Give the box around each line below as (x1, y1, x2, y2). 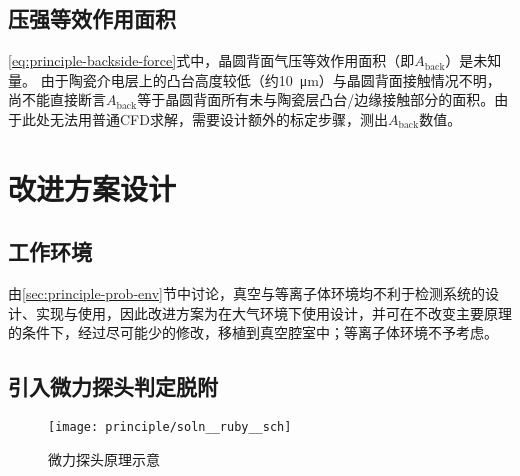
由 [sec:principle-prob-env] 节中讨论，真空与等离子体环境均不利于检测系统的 (8, 283, 485, 304)
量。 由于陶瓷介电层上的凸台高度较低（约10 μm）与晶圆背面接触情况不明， (8, 69, 501, 90)
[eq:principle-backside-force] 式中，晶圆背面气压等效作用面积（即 (8, 50, 415, 71)
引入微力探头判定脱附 (8, 371, 218, 402)
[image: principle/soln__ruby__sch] (48, 420, 292, 435)
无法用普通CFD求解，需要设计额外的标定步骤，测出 (49, 108, 388, 129)
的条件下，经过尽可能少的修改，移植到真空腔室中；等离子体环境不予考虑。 (8, 322, 498, 343)
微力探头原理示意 (48, 448, 160, 469)
